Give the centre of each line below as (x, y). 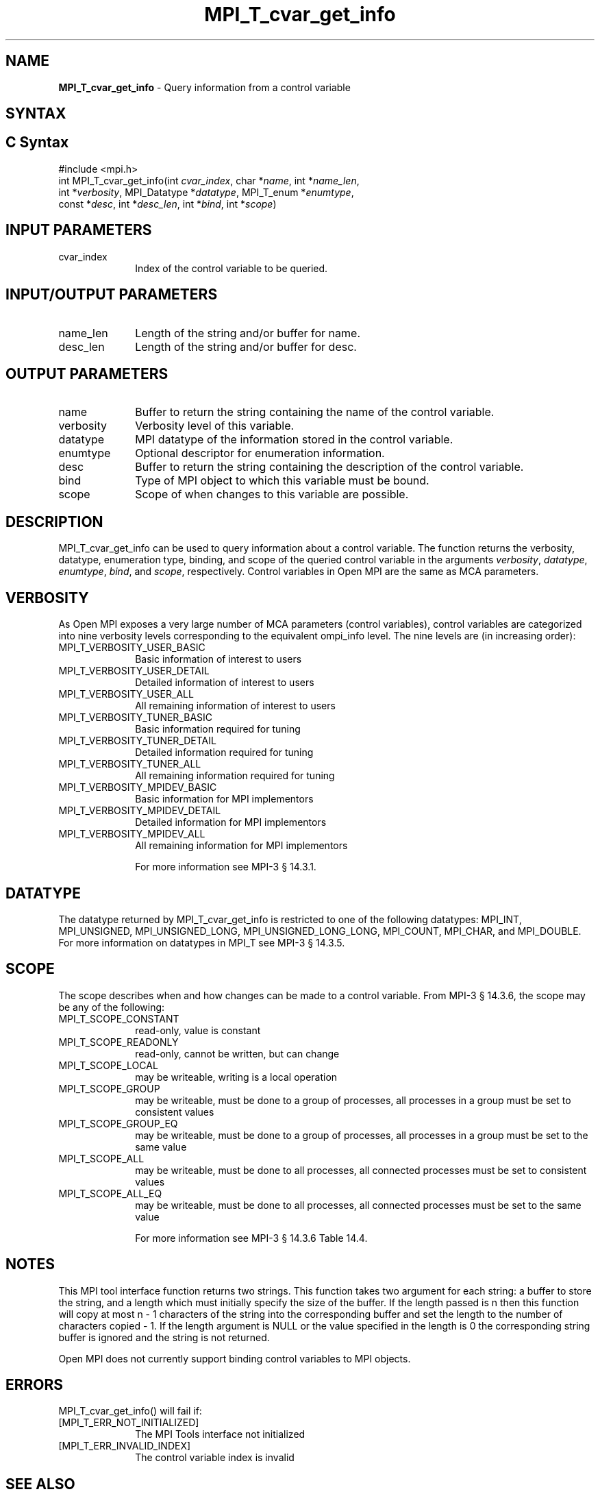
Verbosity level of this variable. (215, 426)
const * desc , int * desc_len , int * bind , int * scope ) (167, 204)
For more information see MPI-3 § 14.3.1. (226, 867)
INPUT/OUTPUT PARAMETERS (112, 295)
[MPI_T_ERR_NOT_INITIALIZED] (129, 1423)
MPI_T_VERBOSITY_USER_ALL (126, 694)
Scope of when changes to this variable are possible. (272, 494)
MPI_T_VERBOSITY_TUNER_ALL (130, 764)
